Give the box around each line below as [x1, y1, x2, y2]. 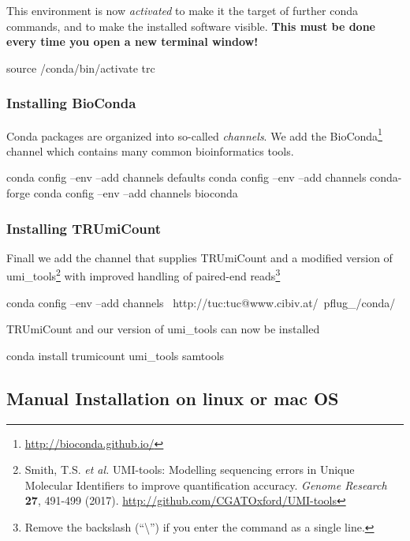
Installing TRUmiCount [6, 218, 162, 238]
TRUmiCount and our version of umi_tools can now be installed [6, 321, 320, 337]
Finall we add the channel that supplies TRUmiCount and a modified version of [6, 249, 393, 265]
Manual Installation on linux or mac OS [6, 385, 339, 410]
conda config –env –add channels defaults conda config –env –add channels [6, 169, 367, 186]
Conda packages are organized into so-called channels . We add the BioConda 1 [6, 125, 382, 144]
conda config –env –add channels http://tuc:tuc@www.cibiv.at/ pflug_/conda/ [6, 294, 396, 310]
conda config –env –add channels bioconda [33, 185, 238, 201]
